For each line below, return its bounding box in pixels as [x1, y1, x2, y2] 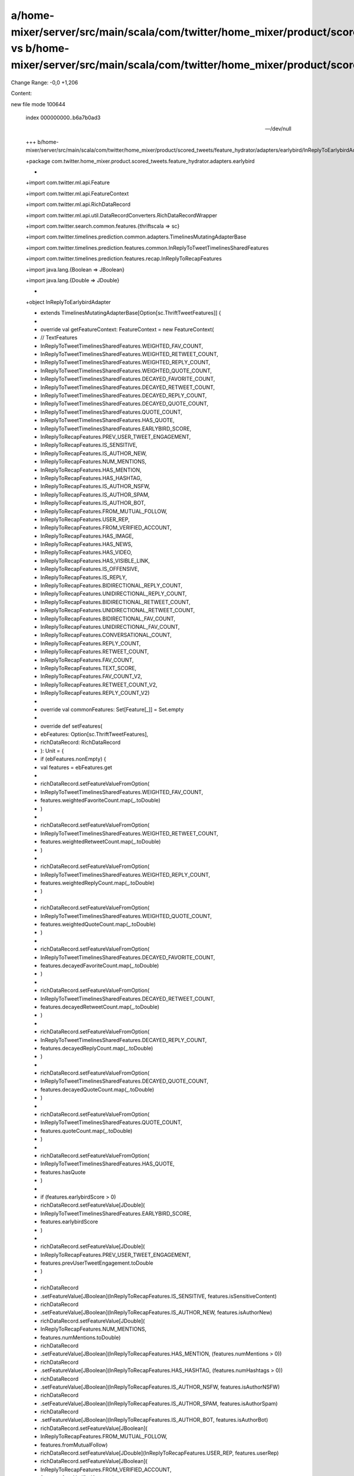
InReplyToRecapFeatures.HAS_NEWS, [40, 541, 133, 548]
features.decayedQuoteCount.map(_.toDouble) [40, 1086, 155, 1093]
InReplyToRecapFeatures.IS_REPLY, [40, 573, 127, 581]
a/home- [11, 9, 55, 22]
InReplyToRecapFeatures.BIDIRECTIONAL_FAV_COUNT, [40, 615, 176, 622]
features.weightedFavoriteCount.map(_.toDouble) [40, 797, 160, 804]
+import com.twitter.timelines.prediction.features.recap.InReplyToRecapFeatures [25, 255, 222, 262]
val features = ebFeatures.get [40, 763, 112, 770]
